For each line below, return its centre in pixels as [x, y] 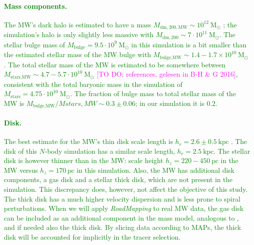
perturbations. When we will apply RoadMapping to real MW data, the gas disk [124, 208]
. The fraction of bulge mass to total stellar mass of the [153, 93]
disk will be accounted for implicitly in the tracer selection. [92, 237]
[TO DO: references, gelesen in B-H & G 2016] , [167, 74]
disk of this [21, 151]
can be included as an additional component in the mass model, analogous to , [121, 217]
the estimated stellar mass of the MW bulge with [77, 54]
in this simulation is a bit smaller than [189, 44]
